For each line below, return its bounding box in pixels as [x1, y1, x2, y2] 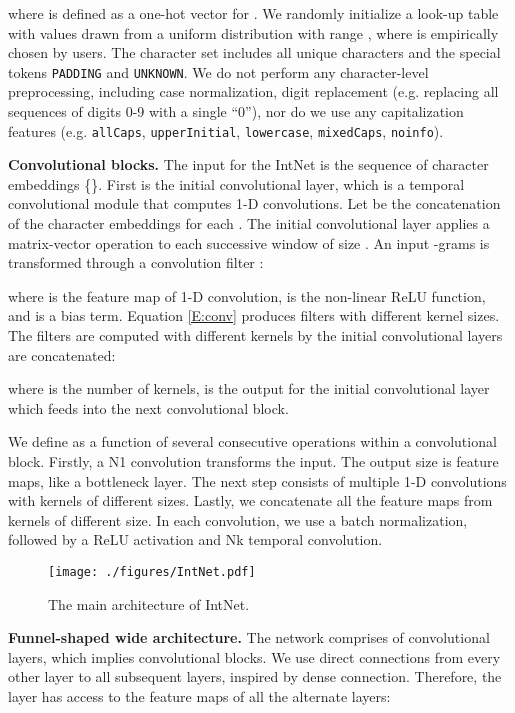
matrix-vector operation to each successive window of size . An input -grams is [8, 232, 490, 253]
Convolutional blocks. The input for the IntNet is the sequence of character [8, 154, 489, 175]
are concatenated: [8, 344, 116, 365]
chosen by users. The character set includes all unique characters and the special [8, 42, 501, 63]
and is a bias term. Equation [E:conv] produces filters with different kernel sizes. [8, 305, 500, 326]
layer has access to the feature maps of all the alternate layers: [8, 686, 391, 706]
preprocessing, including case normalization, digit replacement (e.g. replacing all [8, 81, 499, 102]
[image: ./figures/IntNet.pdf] [48, 564, 256, 579]
